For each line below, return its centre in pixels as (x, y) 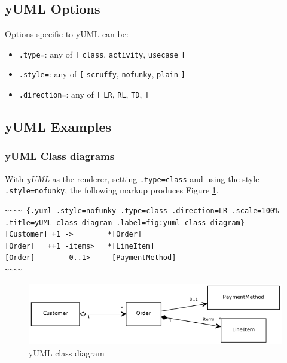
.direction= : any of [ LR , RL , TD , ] (84, 94)
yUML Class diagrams (60, 156)
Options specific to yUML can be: (67, 34)
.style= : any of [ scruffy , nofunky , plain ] (102, 74)
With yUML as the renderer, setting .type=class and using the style (132, 178)
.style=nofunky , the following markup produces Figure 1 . (112, 190)
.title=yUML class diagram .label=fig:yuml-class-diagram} (125, 223)
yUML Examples (58, 127)
